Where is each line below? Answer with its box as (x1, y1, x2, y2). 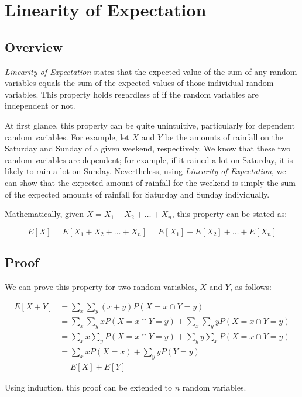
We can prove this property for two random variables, (5, 280, 197, 292)
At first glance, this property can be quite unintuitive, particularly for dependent (5, 119, 295, 131)
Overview (5, 37, 63, 56)
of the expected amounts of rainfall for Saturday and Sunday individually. (5, 188, 270, 200)
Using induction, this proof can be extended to (5, 381, 173, 393)
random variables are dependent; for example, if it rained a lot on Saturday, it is (5, 153, 293, 165)
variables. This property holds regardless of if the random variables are (5, 88, 259, 100)
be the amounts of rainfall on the (164, 130, 284, 143)
